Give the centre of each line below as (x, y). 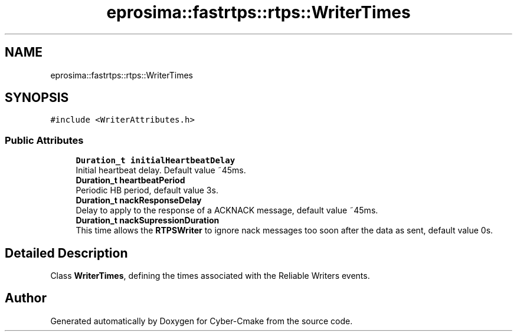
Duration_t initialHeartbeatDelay (156, 161)
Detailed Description (66, 253)
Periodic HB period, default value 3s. (147, 190)
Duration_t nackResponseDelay (139, 200)
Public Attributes (44, 140)
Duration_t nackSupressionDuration (148, 220)
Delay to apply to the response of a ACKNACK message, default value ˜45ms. (227, 210)
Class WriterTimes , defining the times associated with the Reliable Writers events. (210, 276)
